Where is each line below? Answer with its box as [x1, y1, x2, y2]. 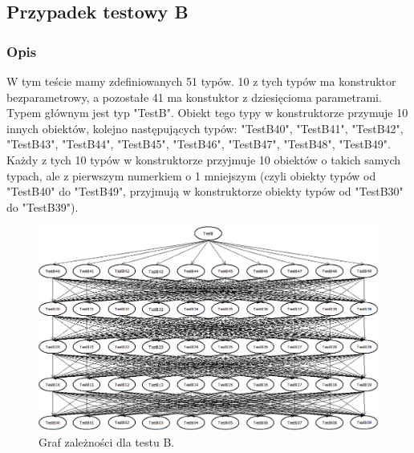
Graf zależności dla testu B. [39, 433, 175, 450]
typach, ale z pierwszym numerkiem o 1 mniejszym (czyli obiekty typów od [6, 167, 376, 184]
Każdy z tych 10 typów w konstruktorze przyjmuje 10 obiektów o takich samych [6, 151, 401, 168]
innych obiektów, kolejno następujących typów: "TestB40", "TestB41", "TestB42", [6, 119, 404, 136]
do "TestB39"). [6, 198, 79, 215]
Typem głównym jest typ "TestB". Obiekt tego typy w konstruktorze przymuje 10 [6, 104, 408, 121]
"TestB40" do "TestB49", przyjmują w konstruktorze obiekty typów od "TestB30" [6, 183, 404, 200]
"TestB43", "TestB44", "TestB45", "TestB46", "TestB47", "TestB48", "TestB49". [6, 135, 391, 152]
